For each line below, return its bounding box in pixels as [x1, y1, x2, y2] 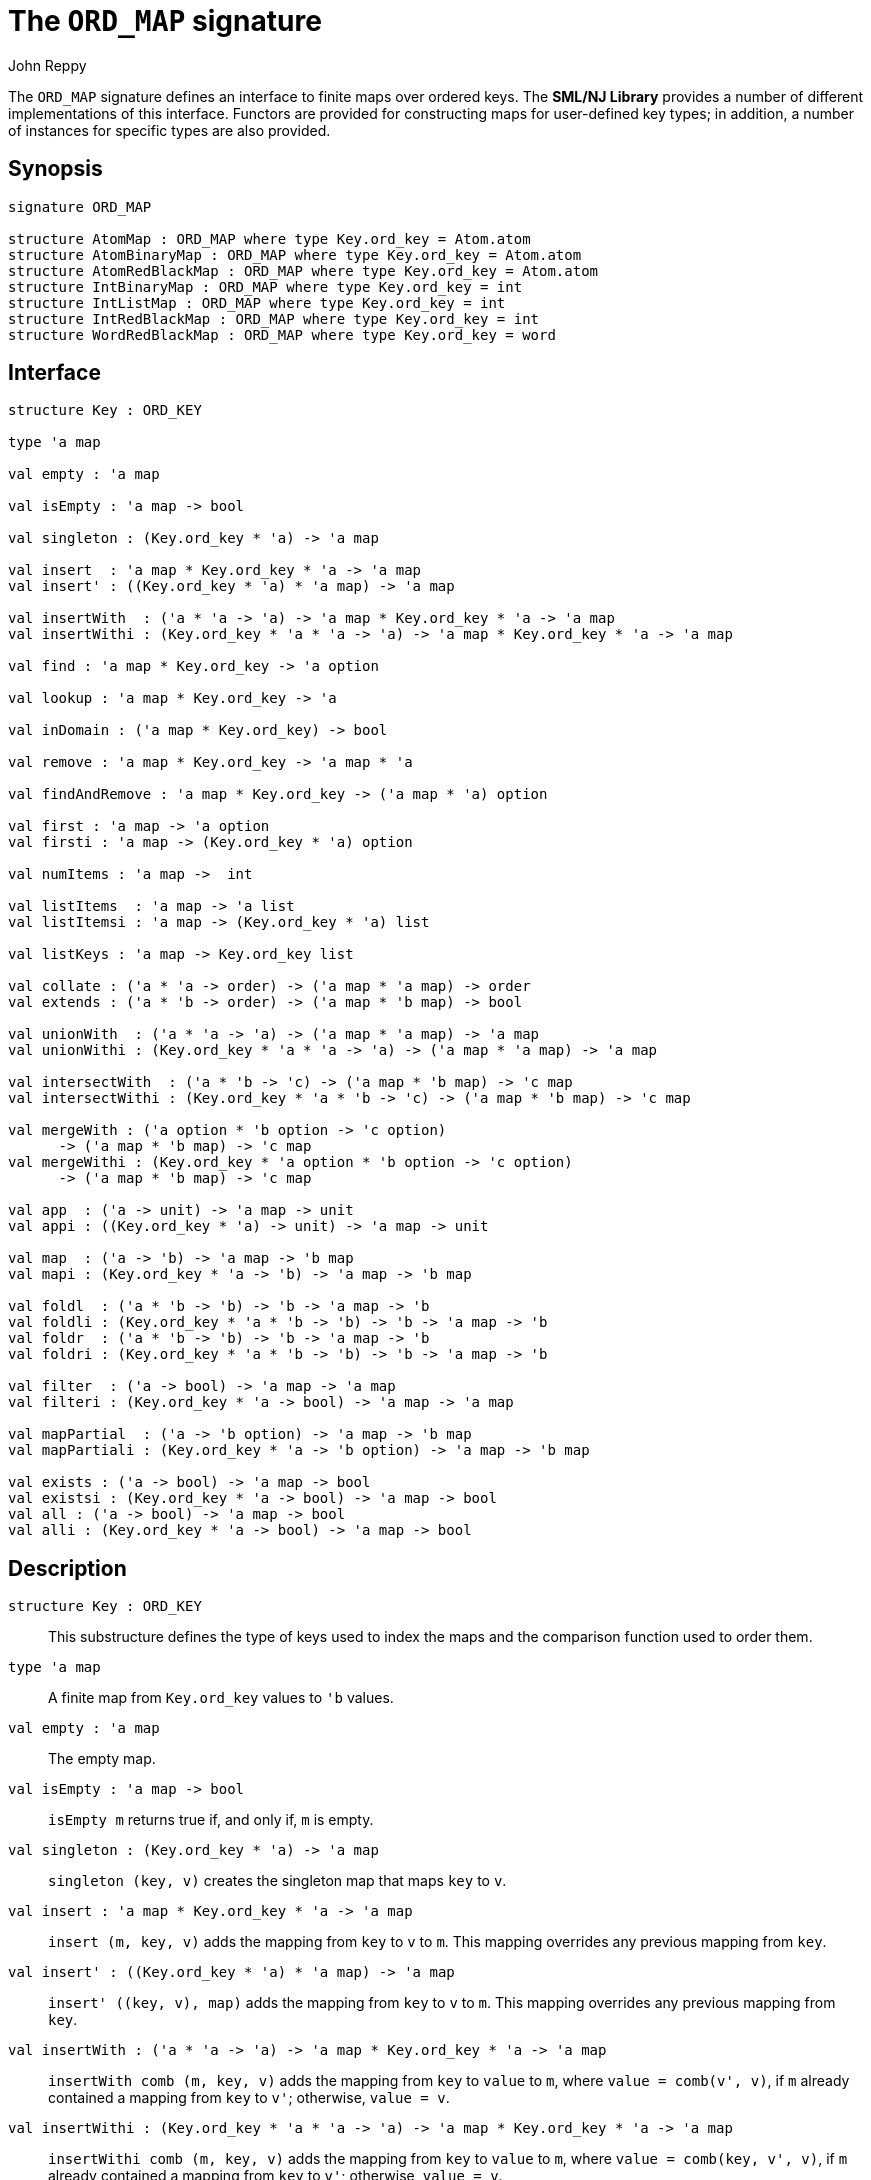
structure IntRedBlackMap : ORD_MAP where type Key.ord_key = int [8, 310, 540, 327]
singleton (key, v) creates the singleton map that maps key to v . [48, 1872, 507, 1890]
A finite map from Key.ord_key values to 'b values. [48, 1689, 394, 1707]
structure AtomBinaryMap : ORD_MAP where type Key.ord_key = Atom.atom [8, 246, 582, 263]
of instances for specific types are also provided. [8, 121, 331, 139]
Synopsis [8, 156, 103, 182]
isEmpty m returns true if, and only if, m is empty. [48, 1811, 374, 1829]
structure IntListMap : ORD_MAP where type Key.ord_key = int [8, 294, 506, 311]
